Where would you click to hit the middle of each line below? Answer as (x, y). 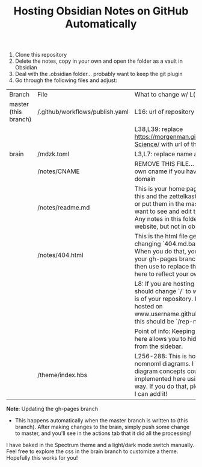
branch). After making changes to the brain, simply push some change (102, 427)
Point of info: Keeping (165, 331)
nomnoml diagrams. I (164, 364)
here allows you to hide (167, 339)
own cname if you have (167, 171)
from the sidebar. (159, 346)
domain (145, 179)
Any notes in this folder (167, 219)
